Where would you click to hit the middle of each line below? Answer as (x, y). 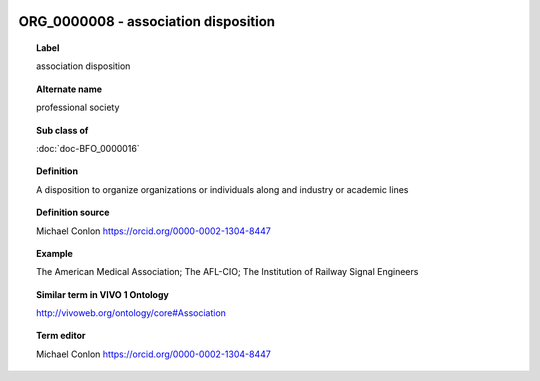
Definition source (73, 212)
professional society (78, 107)
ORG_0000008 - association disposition (146, 21)
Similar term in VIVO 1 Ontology (102, 294)
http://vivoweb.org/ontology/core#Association (131, 313)
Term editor (61, 336)
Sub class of (62, 130)
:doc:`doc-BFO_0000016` (88, 148)
